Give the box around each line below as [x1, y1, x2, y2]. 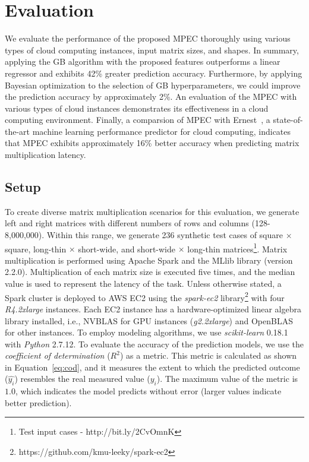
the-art [5, 125, 30, 137]
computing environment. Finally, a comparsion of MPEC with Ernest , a [5, 113, 270, 126]
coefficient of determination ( [5, 349, 111, 362]
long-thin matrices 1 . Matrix [187, 241, 288, 255]
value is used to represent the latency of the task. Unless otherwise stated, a [5, 277, 282, 290]
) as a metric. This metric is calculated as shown [119, 349, 297, 362]
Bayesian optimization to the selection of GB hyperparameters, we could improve [5, 78, 301, 91]
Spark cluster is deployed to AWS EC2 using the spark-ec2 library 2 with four [5, 289, 285, 303]
